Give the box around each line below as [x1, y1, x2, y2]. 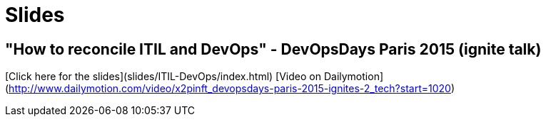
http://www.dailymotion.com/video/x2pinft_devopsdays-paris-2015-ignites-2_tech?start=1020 [9, 82, 451, 95]
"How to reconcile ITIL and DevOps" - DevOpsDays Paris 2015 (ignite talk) [5, 40, 542, 58]
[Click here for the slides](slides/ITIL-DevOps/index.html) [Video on [5, 70, 321, 83]
